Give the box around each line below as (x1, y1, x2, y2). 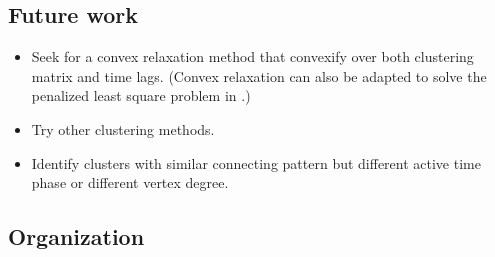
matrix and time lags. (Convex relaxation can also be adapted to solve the (31, 65, 487, 86)
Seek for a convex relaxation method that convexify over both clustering (31, 46, 474, 67)
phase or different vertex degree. (31, 172, 229, 193)
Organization (8, 221, 145, 252)
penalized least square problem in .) (31, 85, 251, 106)
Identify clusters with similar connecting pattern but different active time (31, 152, 481, 173)
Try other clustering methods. (31, 118, 215, 139)
